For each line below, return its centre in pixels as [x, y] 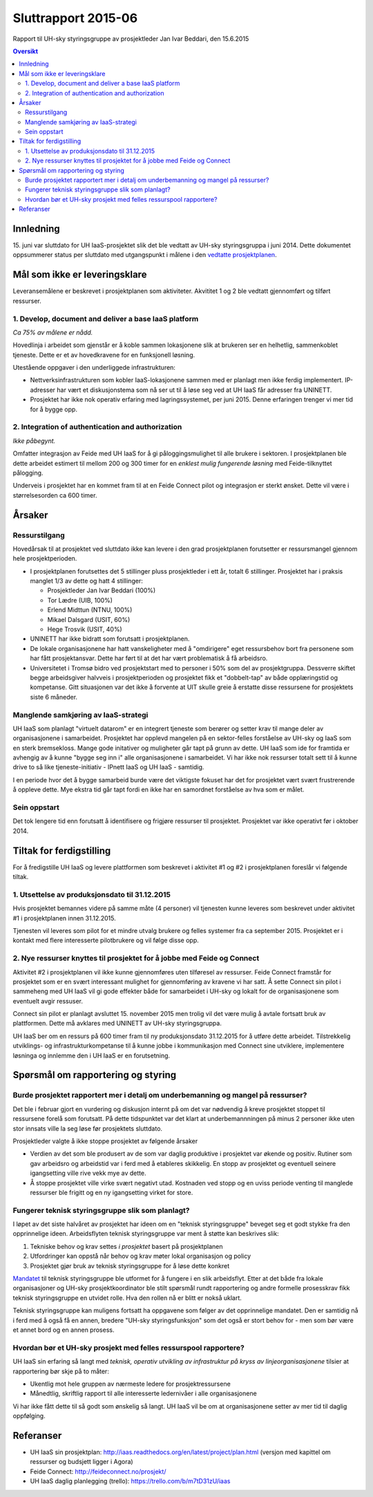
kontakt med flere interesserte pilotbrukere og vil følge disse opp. [106, 941]
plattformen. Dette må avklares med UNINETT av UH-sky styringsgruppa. [117, 1024]
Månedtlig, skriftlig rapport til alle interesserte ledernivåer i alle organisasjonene [143, 1393]
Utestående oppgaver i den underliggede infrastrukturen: [94, 368]
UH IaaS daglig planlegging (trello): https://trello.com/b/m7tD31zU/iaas [130, 1481]
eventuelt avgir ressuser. [48, 1001]
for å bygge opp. [54, 409]
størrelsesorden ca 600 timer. [55, 495]
